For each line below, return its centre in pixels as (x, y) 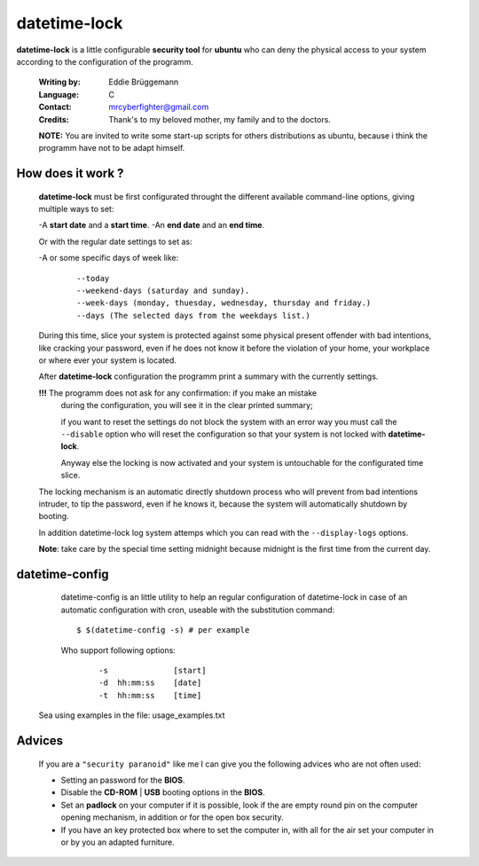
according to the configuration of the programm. (105, 61)
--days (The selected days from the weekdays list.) (193, 315)
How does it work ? (70, 173)
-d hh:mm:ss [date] (150, 683)
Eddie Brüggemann (144, 82)
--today (93, 278)
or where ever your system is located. (108, 360)
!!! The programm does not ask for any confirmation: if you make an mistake (178, 393)
